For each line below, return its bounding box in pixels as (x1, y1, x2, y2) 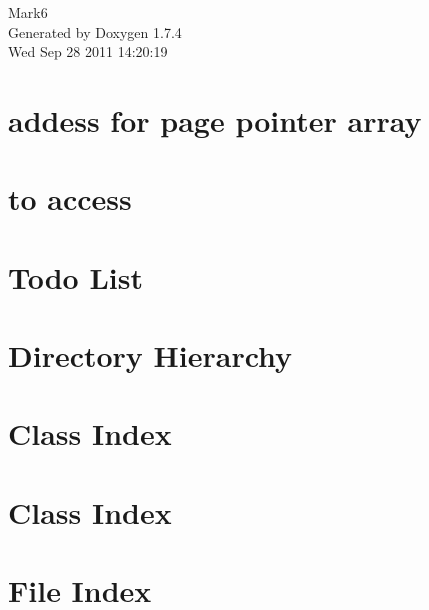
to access (8, 178, 132, 219)
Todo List (8, 256, 143, 297)
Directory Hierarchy (8, 335, 293, 376)
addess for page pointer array (8, 99, 422, 140)
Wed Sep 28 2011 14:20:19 (8, 41, 168, 62)
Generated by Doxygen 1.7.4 (8, 21, 182, 42)
